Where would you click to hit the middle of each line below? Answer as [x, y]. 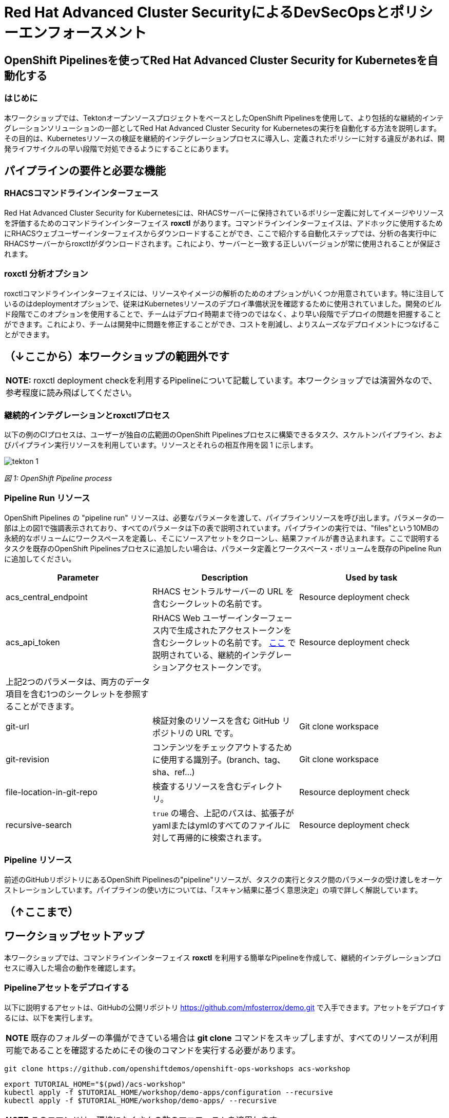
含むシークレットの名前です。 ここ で [224, 642]
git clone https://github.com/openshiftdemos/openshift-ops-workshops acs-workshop [177, 1068]
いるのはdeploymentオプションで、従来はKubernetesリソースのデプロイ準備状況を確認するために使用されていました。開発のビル [223, 303]
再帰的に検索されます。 [221, 837]
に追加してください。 [40, 558]
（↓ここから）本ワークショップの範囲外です [117, 356]
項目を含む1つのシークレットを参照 [73, 694]
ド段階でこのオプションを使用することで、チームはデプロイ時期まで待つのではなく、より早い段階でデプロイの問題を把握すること [223, 314]
